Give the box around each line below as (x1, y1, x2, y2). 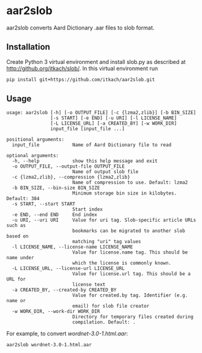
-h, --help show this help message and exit (12, 158, 158, 165)
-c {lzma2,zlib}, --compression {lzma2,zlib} (12, 174, 131, 180)
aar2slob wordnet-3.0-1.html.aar (6, 342, 92, 348)
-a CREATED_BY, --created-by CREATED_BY (12, 287, 117, 293)
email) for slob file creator (72, 303, 150, 309)
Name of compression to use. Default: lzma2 (72, 179, 188, 186)
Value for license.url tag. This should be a (72, 271, 191, 277)
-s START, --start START (12, 201, 76, 208)
